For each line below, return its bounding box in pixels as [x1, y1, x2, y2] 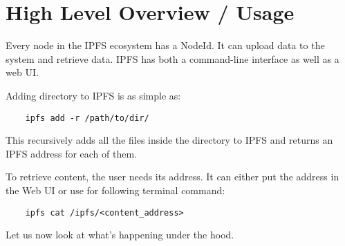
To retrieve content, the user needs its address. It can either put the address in [6, 169, 339, 184]
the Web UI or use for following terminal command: [6, 182, 225, 197]
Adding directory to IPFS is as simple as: [6, 88, 181, 102]
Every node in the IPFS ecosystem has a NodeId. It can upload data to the [6, 38, 325, 53]
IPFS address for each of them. [6, 146, 138, 160]
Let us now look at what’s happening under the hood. [6, 227, 234, 242]
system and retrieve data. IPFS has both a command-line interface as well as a [6, 51, 339, 66]
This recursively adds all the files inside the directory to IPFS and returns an [6, 133, 333, 147]
